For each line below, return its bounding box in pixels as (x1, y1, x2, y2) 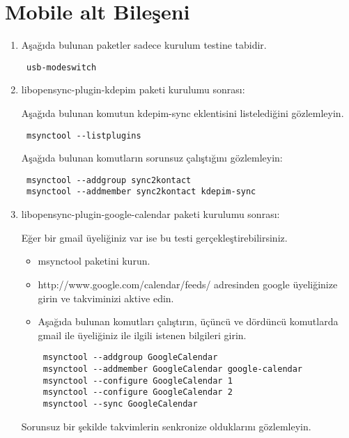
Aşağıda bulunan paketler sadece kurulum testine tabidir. (21, 38, 267, 52)
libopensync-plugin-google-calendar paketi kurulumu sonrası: (21, 207, 280, 221)
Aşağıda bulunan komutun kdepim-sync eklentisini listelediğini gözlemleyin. (21, 105, 344, 120)
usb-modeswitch (26, 62, 97, 72)
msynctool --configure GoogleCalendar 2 (42, 387, 233, 398)
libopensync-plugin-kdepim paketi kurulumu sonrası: (21, 82, 245, 97)
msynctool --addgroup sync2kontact (26, 175, 192, 185)
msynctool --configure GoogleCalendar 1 (42, 375, 233, 386)
